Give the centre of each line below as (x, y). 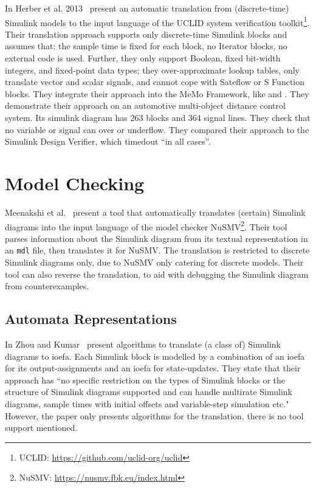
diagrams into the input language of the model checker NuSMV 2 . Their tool (146, 225)
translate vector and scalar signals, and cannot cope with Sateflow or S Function (155, 82)
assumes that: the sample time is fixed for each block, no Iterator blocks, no (146, 46)
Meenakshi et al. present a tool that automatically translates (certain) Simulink (155, 212)
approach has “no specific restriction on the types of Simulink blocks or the (145, 380)
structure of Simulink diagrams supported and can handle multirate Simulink (149, 392)
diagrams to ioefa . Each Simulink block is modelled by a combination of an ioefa (155, 356)
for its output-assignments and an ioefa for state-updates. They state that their (153, 368)
